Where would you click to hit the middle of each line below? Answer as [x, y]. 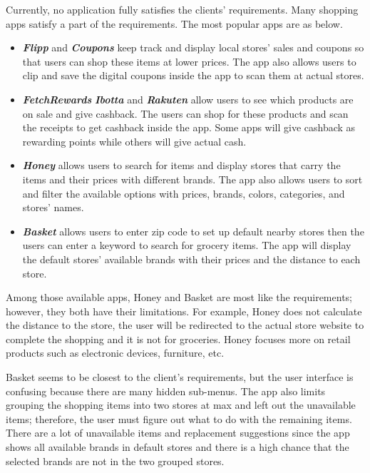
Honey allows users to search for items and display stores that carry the [181, 165]
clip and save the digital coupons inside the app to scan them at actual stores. [193, 75]
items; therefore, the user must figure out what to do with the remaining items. [179, 418]
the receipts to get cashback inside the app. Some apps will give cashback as [189, 127]
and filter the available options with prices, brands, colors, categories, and [184, 193]
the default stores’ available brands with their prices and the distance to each [191, 259]
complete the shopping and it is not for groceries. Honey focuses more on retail [178, 339]
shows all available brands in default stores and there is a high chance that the [178, 447]
